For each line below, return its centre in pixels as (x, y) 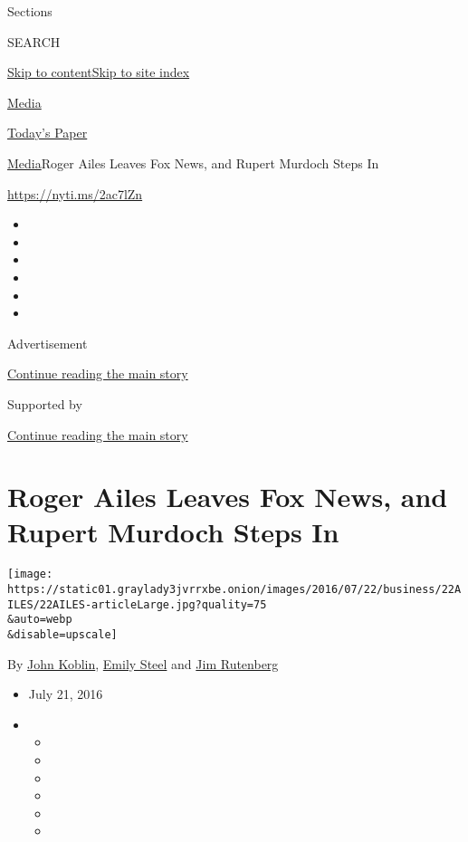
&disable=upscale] (62, 635)
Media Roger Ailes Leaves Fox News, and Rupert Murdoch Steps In (193, 163)
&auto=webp (40, 620)
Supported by (45, 403)
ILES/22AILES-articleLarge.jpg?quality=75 (137, 604)
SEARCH (34, 41)
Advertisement (48, 343)
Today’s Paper (48, 133)
